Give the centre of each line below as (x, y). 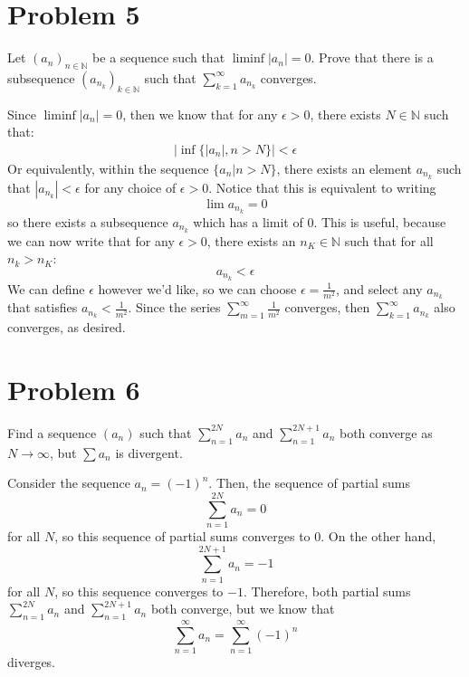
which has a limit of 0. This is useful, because (320, 221)
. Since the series (174, 307)
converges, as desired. (67, 327)
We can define (46, 288)
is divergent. (149, 452)
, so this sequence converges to (139, 591)
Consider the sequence (69, 483)
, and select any (379, 288)
